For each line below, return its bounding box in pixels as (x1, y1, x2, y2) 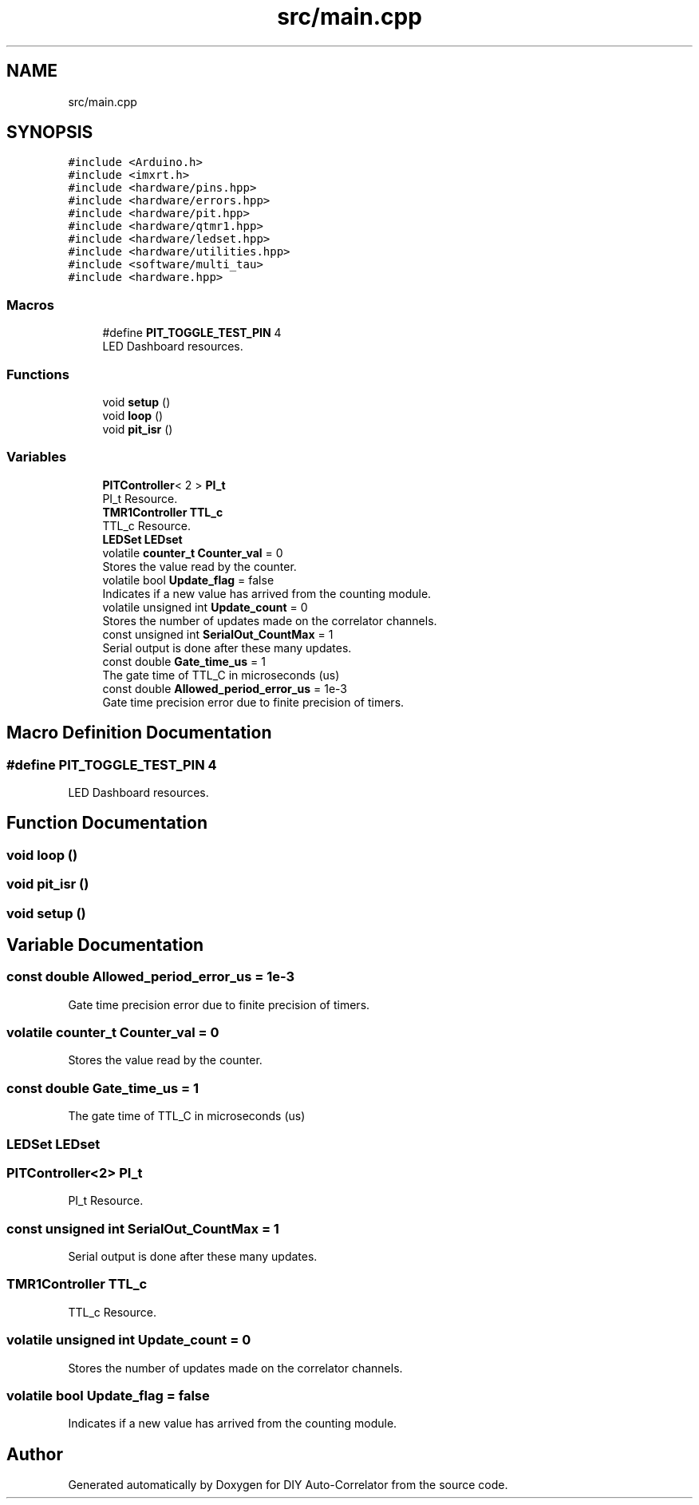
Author (6, 1444, 63, 1464)
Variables (6, 449, 67, 465)
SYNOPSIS (6, 122, 93, 143)
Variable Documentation (6, 934, 204, 955)
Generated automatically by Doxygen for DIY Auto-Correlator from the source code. (68, 1478, 508, 1492)
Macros (6, 296, 54, 313)
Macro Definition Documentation (6, 723, 272, 743)
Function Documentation (6, 813, 207, 834)
